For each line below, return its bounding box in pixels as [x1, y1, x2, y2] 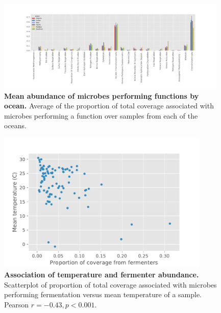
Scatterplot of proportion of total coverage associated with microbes [4, 279, 217, 290]
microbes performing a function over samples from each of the [4, 110, 198, 121]
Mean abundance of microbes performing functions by [4, 90, 199, 101]
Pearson [4, 299, 29, 309]
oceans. [4, 120, 27, 131]
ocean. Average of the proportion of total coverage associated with [4, 100, 214, 111]
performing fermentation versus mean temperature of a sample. [4, 289, 202, 300]
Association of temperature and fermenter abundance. [4, 269, 199, 279]
